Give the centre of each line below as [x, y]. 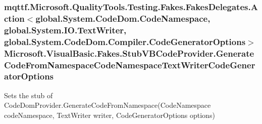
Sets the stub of [29, 95]
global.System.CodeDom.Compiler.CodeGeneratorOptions [125, 41]
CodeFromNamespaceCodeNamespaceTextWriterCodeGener [130, 65]
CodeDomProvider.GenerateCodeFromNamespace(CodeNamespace [108, 105]
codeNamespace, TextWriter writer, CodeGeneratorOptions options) [110, 115]
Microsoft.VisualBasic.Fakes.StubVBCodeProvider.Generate [129, 53]
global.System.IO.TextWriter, [65, 30]
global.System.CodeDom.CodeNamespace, [123, 18]
